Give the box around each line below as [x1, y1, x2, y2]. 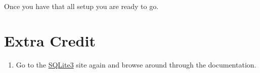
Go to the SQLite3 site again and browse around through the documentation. [16, 59, 256, 69]
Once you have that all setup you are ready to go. [4, 1, 159, 11]
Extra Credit [4, 30, 96, 50]
